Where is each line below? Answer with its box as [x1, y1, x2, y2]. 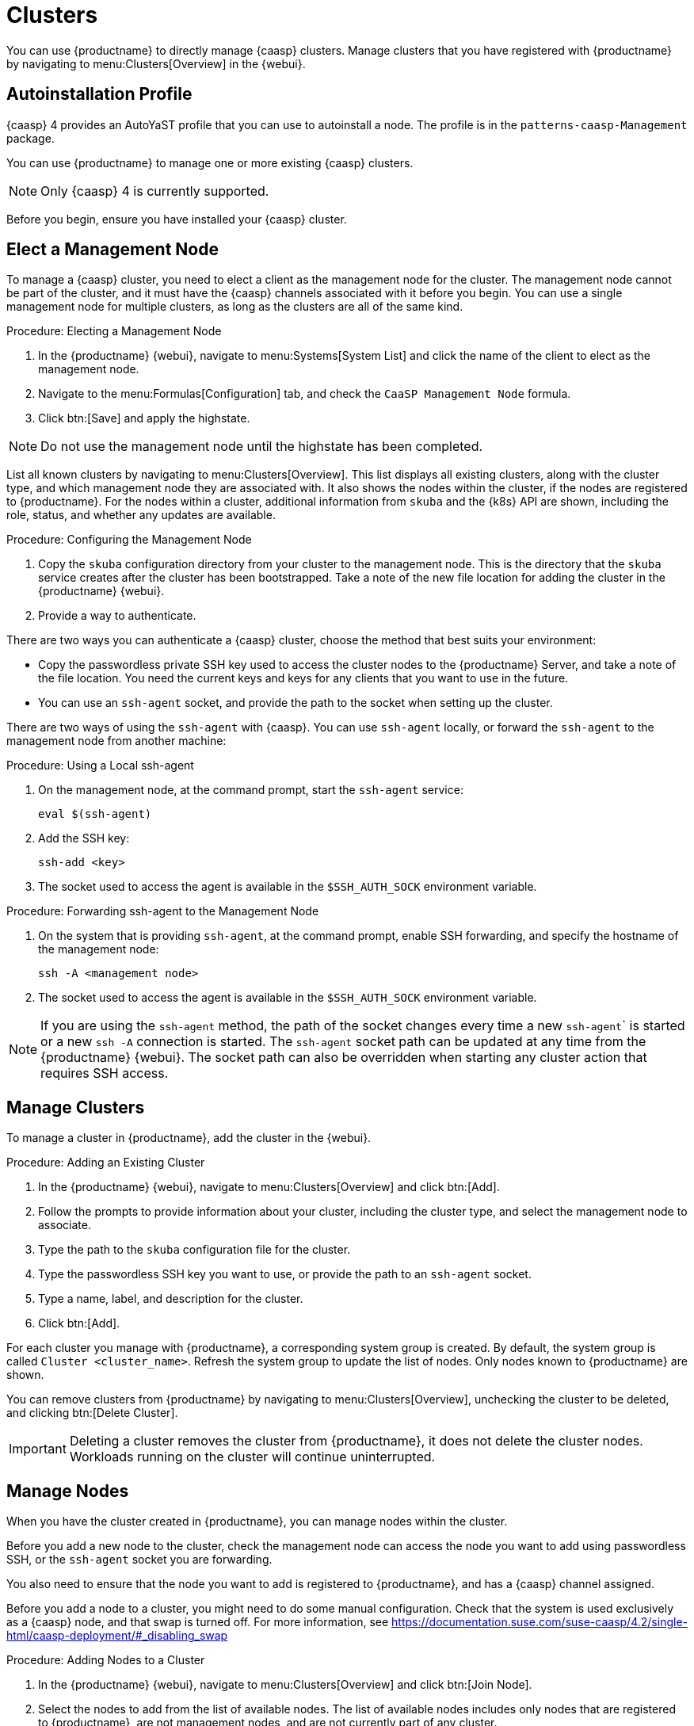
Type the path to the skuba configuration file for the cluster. [38, 1243, 351, 1257]
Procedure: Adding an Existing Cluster [6, 1155, 205, 1170]
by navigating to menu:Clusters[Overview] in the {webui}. [6, 56, 306, 71]
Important [9, 1441, 67, 1457]
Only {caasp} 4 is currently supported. [40, 182, 269, 199]
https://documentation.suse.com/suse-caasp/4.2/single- [391, 1615, 688, 1629]
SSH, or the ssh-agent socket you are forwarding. [6, 1552, 273, 1567]
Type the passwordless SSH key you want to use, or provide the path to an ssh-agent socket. [38, 1267, 532, 1281]
